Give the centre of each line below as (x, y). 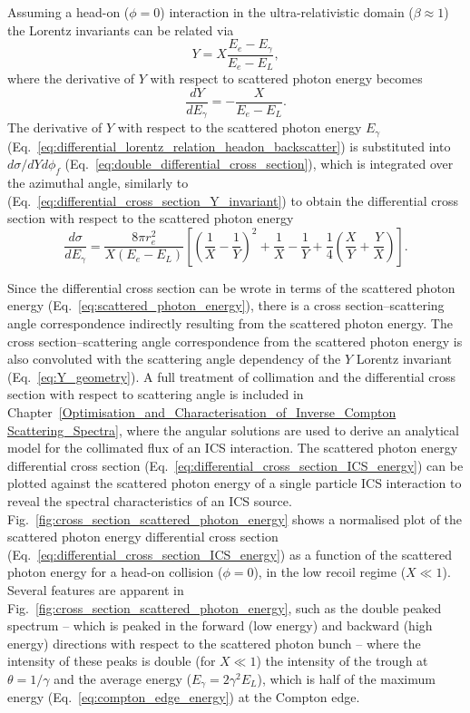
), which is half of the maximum (346, 678)
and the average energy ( (122, 678)
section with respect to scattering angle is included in (156, 394)
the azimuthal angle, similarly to (98, 183)
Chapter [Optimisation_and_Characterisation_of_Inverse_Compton (202, 412)
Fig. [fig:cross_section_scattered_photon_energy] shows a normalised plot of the (235, 518)
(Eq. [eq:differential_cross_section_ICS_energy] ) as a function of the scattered (230, 554)
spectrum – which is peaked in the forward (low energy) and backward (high (220, 625)
